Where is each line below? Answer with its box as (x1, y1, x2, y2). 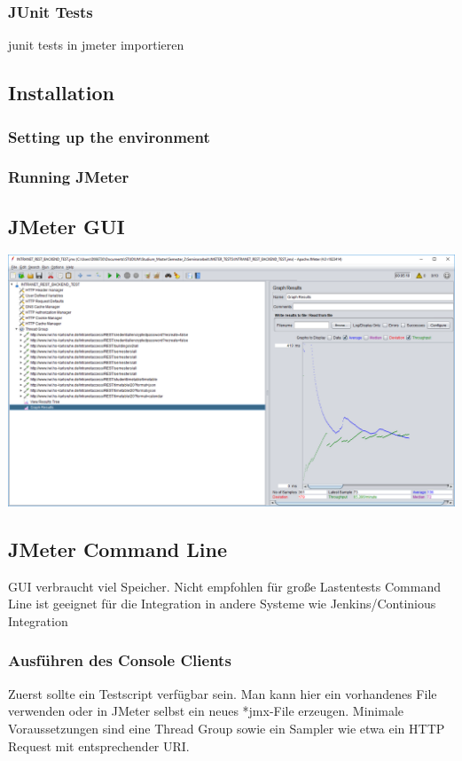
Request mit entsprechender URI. (8, 736, 190, 755)
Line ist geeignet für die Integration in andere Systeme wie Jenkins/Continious (8, 594, 436, 613)
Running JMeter (8, 166, 129, 188)
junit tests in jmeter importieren (8, 35, 184, 54)
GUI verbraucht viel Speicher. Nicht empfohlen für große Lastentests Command (8, 577, 441, 595)
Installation (8, 79, 114, 106)
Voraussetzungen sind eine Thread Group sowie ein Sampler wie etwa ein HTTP (8, 718, 445, 737)
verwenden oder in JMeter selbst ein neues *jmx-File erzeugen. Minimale (8, 702, 404, 720)
